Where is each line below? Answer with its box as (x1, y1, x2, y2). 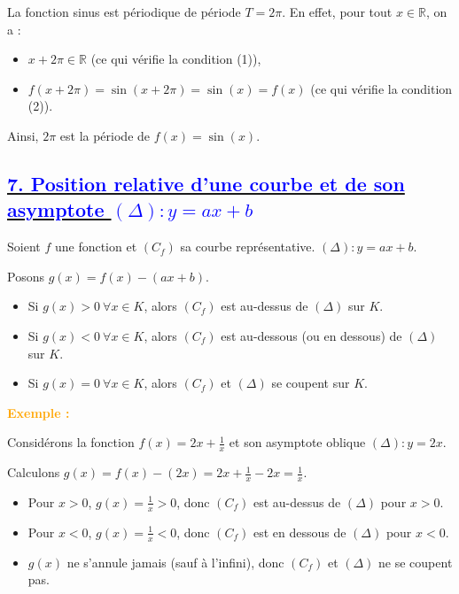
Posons (7, 266, 44, 285)
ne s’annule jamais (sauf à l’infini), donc (66, 552, 284, 571)
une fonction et (54, 237, 137, 256)
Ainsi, (7, 126, 39, 144)
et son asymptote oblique (229, 433, 366, 451)
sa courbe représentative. (180, 237, 315, 256)
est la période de (59, 126, 151, 144)
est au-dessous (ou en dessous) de (221, 326, 402, 344)
